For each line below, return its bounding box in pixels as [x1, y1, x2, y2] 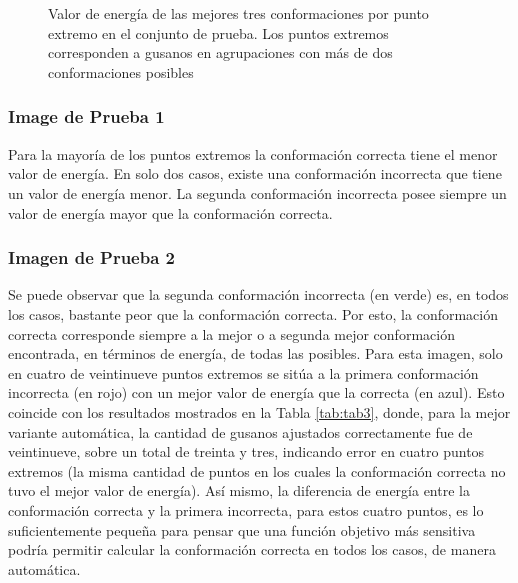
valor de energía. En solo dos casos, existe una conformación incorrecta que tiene [8, 163, 502, 184]
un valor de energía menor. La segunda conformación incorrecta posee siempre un [8, 182, 507, 203]
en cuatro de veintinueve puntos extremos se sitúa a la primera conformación [8, 362, 479, 383]
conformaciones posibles [48, 61, 194, 82]
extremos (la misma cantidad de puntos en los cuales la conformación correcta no [8, 460, 506, 481]
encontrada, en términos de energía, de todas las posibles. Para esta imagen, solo [8, 343, 503, 364]
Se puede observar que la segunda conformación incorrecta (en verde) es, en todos [8, 284, 509, 305]
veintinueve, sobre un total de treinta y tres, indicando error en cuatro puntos [8, 441, 485, 462]
